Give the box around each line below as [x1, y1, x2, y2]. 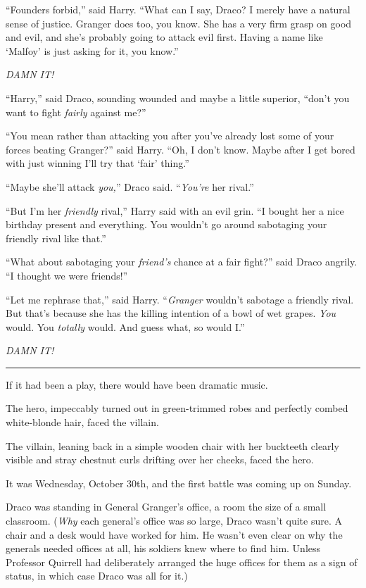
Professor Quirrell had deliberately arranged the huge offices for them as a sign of [6, 554, 358, 569]
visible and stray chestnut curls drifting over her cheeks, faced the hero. [6, 452, 314, 467]
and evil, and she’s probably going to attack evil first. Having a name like [6, 30, 323, 44]
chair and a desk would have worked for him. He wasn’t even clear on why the [6, 527, 343, 542]
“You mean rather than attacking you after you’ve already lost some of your [6, 128, 334, 143]
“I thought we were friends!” [6, 268, 128, 282]
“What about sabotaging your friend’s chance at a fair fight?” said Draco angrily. [6, 254, 358, 269]
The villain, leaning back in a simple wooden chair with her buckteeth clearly [6, 438, 339, 453]
